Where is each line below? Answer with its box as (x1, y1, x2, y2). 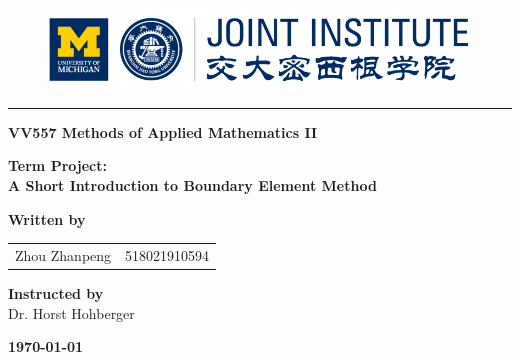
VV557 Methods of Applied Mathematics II (8, 121, 318, 142)
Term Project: (8, 155, 107, 176)
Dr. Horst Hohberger (8, 302, 135, 323)
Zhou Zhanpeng (15, 245, 112, 265)
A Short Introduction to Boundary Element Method (8, 175, 377, 196)
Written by (8, 208, 86, 229)
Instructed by (8, 283, 104, 304)
